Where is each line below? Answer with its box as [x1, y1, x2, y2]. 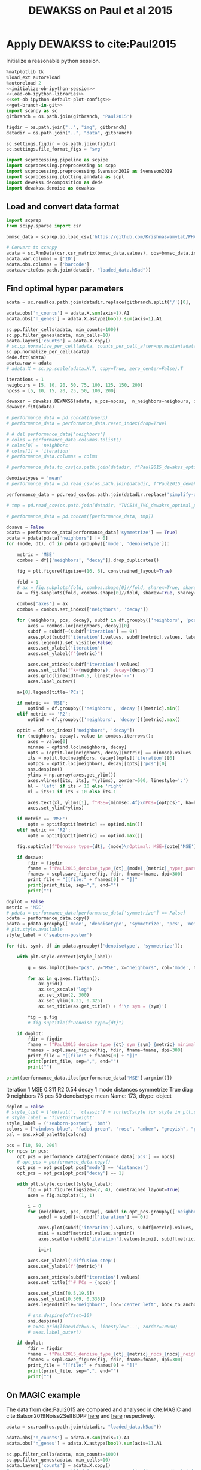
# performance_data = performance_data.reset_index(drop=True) [6, 420, 167, 426]
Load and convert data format [6, 202, 120, 212]
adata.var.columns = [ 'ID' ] [6, 255, 77, 261]
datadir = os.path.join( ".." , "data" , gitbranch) [6, 130, 133, 136]
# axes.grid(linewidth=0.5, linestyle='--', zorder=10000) [28, 1324, 178, 1330]
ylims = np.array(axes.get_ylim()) [28, 772, 117, 778]
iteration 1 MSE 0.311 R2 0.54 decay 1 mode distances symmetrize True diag [6, 1086, 193, 1093]
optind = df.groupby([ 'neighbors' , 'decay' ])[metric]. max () [28, 717, 181, 723]
